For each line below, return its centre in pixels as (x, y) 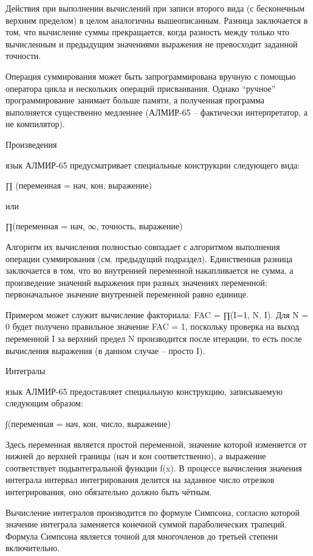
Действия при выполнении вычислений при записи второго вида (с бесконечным (155, 8)
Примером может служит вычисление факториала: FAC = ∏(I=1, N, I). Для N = (157, 314)
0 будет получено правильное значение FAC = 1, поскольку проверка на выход (153, 326)
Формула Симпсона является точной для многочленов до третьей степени (142, 536)
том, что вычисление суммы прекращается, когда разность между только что (148, 32)
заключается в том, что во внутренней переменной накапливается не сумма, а (150, 270)
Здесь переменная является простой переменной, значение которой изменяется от (156, 444)
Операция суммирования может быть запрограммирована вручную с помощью (151, 76)
